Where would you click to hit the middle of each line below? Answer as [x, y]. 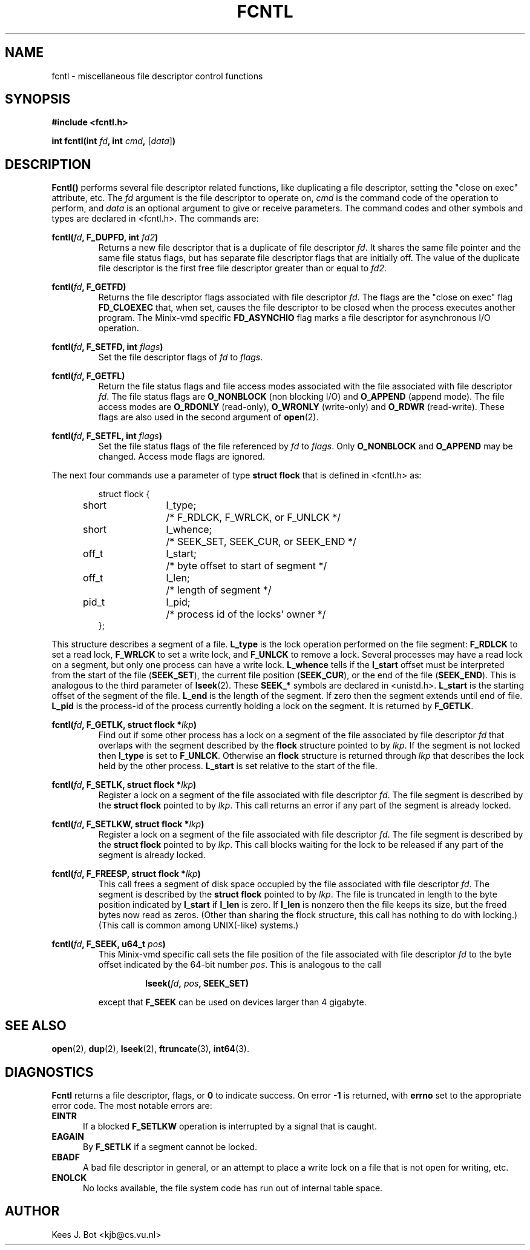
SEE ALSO [36, 1025]
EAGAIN [68, 1136]
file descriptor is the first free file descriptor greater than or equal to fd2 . [242, 268]
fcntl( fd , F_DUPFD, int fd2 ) [105, 237]
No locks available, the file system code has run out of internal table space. [233, 1188]
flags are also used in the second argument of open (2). [208, 417]
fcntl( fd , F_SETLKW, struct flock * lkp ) [128, 824]
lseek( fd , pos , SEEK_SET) [197, 984]
